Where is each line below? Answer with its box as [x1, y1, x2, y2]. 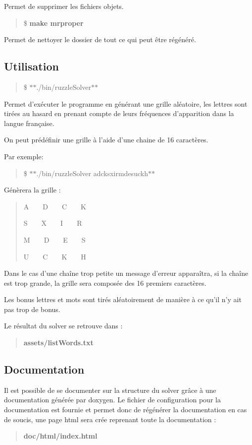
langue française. [4, 118, 54, 128]
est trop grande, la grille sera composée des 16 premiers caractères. [4, 277, 206, 288]
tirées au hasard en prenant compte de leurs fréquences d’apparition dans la [4, 108, 234, 119]
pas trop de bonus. [4, 304, 60, 314]
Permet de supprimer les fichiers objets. [4, 1, 124, 11]
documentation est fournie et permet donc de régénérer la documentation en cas [4, 404, 247, 415]
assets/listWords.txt [23, 337, 94, 348]
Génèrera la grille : [4, 185, 61, 195]
